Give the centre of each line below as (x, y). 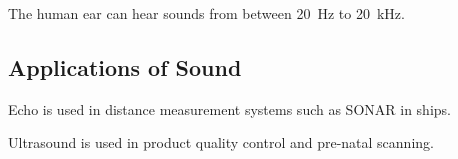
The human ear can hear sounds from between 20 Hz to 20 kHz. (206, 13)
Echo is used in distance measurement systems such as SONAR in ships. (229, 108)
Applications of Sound (125, 66)
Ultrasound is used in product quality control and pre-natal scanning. (221, 142)
